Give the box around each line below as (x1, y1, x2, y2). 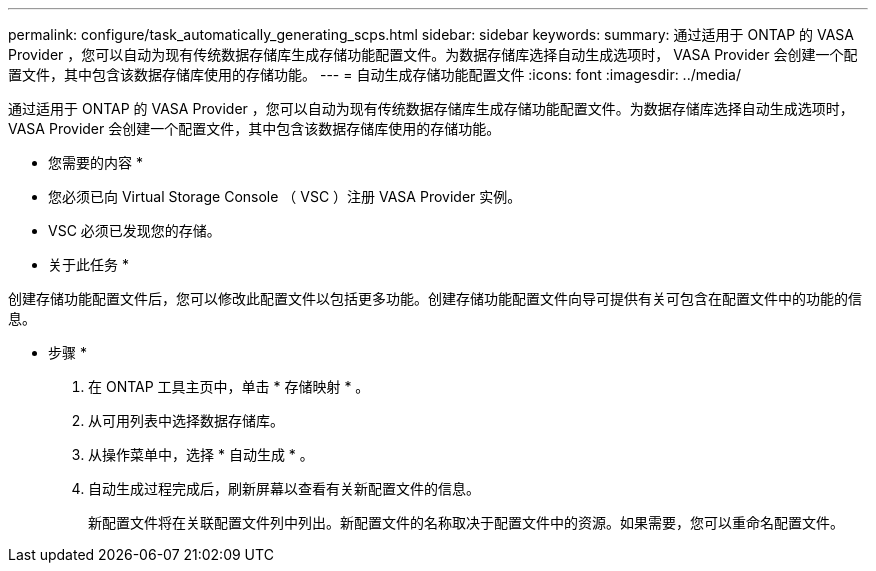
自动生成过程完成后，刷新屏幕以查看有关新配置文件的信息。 (88, 480, 480, 497)
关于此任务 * (48, 256, 129, 273)
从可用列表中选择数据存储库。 (88, 412, 284, 429)
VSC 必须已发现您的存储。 (48, 222, 221, 239)
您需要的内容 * (48, 154, 143, 171)
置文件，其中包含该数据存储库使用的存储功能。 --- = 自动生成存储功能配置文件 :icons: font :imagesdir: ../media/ (8, 66, 742, 83)
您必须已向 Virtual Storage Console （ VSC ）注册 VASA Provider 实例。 (48, 188, 522, 205)
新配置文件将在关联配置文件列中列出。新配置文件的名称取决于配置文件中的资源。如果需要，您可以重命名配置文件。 (88, 514, 844, 531)
